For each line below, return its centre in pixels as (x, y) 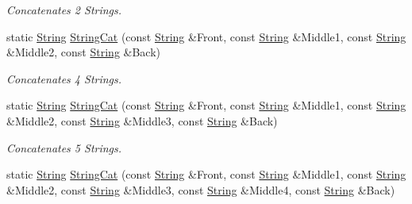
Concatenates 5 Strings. (64, 147)
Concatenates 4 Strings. (64, 78)
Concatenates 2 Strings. (64, 10)
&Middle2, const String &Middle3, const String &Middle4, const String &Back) (201, 189)
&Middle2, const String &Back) (84, 52)
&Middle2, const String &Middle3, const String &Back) (142, 120)
